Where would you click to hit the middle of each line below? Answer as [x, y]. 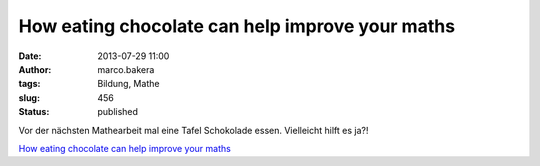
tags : [29, 84]
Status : [34, 112]
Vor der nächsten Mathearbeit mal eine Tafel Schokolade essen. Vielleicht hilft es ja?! [193, 130]
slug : [29, 97]
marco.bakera [126, 69]
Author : [35, 69]
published [118, 112]
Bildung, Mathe [128, 84]
